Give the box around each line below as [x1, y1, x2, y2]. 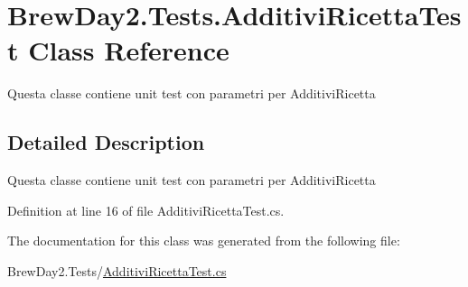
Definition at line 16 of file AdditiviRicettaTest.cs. [7, 200, 285, 219]
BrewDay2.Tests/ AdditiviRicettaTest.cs [7, 261, 227, 280]
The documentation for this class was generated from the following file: [7, 231, 400, 250]
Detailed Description [7, 128, 205, 156]
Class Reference [28, 32, 229, 69]
